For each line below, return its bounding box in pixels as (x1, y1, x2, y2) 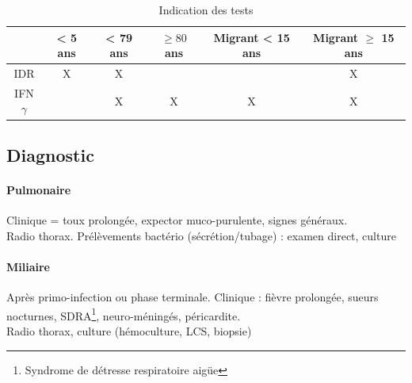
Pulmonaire (6, 181, 71, 197)
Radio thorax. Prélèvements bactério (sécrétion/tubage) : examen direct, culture (6, 227, 396, 243)
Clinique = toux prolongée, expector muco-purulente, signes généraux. (6, 212, 348, 228)
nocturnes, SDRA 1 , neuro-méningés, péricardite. (6, 304, 241, 324)
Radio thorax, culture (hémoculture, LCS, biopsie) (6, 322, 252, 339)
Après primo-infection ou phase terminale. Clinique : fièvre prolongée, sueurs (6, 289, 379, 305)
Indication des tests (158, 2, 254, 17)
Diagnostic (6, 142, 94, 167)
